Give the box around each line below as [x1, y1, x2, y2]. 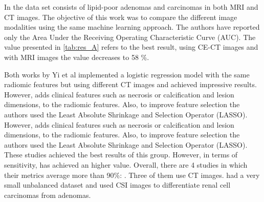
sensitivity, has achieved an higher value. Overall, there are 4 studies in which [4, 159, 248, 170]
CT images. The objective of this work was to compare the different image [4, 11, 237, 22]
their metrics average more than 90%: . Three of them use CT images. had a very [4, 169, 260, 180]
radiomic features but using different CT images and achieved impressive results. [4, 79, 257, 90]
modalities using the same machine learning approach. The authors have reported [4, 22, 260, 32]
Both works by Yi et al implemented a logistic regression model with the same [4, 69, 250, 79]
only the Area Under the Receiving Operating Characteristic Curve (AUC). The [4, 31, 256, 42]
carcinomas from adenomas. [4, 189, 91, 200]
